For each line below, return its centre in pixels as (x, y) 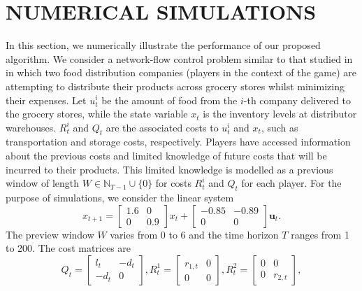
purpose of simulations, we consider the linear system (120, 198)
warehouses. (31, 127)
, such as (280, 127)
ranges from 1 (320, 234)
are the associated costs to (162, 127)
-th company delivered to (297, 100)
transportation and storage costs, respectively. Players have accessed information (178, 142)
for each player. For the (291, 183)
